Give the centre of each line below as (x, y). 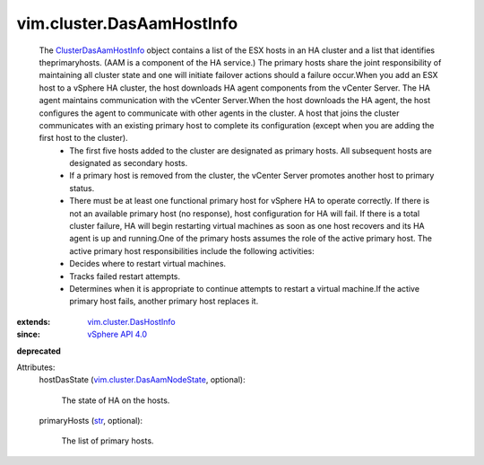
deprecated (39, 351)
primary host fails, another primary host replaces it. (164, 302)
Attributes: (36, 367)
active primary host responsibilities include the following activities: (192, 250)
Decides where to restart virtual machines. (148, 264)
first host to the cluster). (84, 138)
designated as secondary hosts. (129, 163)
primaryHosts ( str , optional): (91, 421)
